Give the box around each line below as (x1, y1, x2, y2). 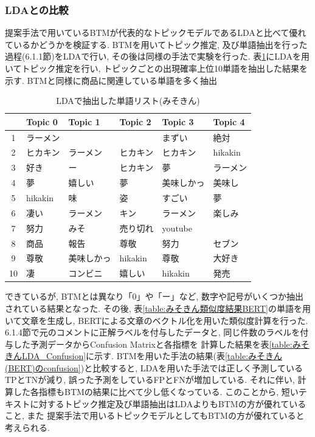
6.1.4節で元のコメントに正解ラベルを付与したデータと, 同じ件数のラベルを (5, 326, 300, 339)
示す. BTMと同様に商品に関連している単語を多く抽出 (5, 74, 217, 86)
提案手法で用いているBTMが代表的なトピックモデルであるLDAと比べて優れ (5, 26, 306, 39)
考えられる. (5, 421, 50, 433)
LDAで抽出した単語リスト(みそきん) (56, 94, 200, 107)
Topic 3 (162, 115, 194, 128)
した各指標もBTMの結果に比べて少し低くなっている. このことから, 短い (13, 385, 299, 398)
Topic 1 (68, 115, 100, 128)
